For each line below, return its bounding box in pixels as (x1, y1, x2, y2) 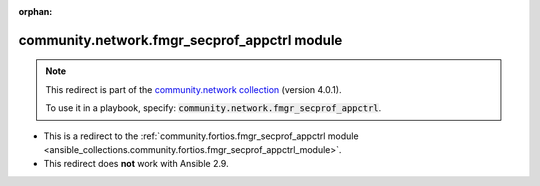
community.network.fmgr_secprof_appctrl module (18, 31, 343, 49)
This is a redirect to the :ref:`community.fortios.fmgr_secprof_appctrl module (43, 130, 359, 142)
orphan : (18, 6, 53, 17)
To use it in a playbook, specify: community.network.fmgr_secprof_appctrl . (45, 102, 382, 114)
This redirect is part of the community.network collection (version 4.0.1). (45, 83, 342, 95)
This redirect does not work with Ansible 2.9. (43, 158, 229, 170)
